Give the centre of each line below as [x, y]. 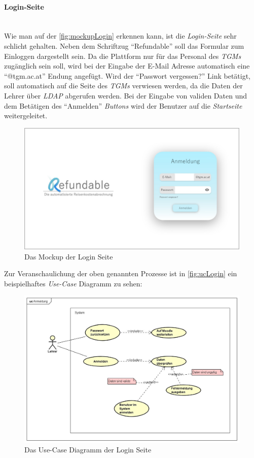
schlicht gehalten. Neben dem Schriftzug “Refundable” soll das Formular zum [124, 45]
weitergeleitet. [26, 116]
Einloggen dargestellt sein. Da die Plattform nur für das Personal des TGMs [123, 56]
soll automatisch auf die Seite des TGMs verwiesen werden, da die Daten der [123, 86]
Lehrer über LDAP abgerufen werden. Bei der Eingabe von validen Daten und [126, 95]
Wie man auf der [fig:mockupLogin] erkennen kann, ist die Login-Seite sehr [120, 36]
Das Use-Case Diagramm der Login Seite [88, 450]
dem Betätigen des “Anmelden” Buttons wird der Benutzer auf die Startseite [123, 105]
